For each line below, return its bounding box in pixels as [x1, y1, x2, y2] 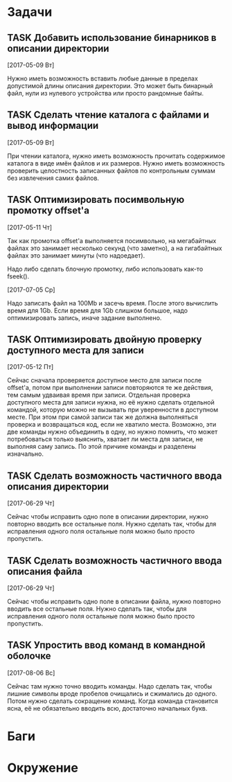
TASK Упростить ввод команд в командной [7, 639, 206, 651]
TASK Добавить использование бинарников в [7, 32, 217, 44]
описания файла [7, 565, 83, 577]
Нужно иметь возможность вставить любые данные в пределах [7, 74, 199, 82]
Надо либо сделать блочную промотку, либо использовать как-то [7, 265, 204, 273]
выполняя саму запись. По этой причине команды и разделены [7, 443, 196, 451]
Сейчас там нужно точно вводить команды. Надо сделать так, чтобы [7, 682, 213, 690]
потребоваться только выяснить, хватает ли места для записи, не [7, 435, 204, 443]
